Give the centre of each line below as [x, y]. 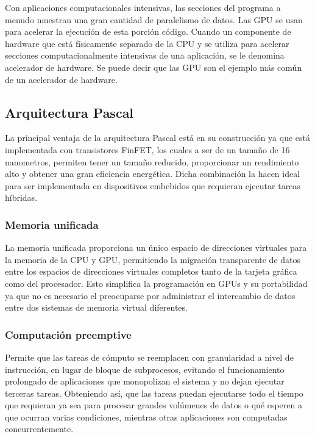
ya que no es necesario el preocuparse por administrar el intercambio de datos [150, 295]
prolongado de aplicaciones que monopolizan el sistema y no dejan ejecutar [145, 381]
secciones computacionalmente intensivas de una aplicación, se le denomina [145, 55]
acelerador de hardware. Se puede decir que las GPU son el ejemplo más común [154, 67]
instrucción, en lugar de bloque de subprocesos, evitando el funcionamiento [145, 369]
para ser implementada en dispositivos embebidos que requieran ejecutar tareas [153, 185]
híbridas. [21, 197]
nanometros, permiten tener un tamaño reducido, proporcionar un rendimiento [152, 161]
